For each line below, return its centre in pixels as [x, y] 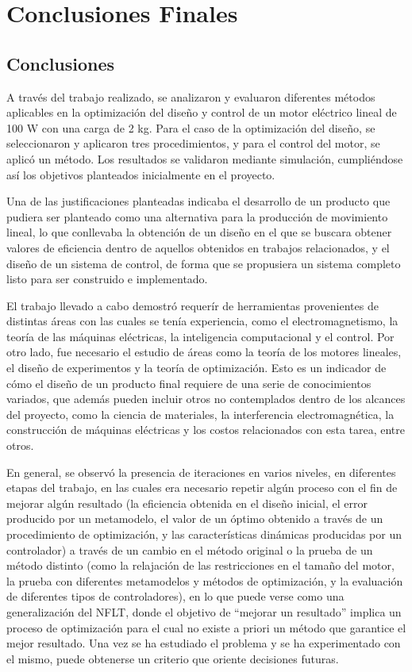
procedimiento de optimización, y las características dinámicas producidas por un [204, 534]
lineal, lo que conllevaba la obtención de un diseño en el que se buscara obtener [199, 232]
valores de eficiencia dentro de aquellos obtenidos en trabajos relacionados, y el [198, 247]
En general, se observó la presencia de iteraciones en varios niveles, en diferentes [201, 472]
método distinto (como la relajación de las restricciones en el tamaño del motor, [200, 565]
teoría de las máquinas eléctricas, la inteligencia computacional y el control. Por [200, 336]
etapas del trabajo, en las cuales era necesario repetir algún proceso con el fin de [202, 488]
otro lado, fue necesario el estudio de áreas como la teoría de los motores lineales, [204, 352]
